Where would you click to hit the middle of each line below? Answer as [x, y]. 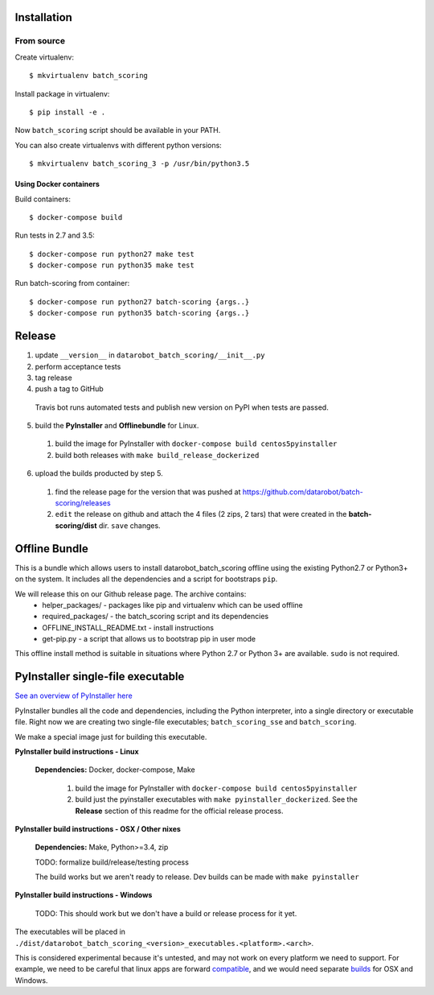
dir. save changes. [129, 525]
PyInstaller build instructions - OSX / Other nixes [98, 828]
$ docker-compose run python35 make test [112, 265]
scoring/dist [76, 525]
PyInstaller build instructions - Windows [84, 895]
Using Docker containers [57, 184]
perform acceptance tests [78, 366]
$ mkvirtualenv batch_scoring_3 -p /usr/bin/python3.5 [139, 164]
